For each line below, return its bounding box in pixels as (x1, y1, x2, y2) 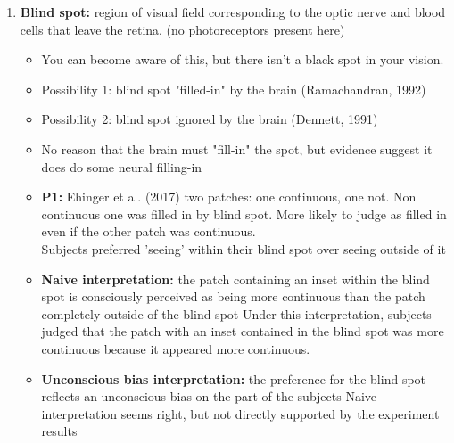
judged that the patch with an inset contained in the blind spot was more (41, 322, 444, 340)
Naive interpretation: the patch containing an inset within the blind (41, 269, 430, 288)
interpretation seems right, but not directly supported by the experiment (41, 404, 440, 422)
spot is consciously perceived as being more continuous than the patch (41, 287, 425, 306)
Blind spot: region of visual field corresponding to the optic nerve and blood (20, 3, 446, 21)
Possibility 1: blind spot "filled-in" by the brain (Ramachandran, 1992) (41, 79, 426, 98)
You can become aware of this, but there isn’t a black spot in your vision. (41, 50, 444, 69)
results (41, 422, 78, 440)
